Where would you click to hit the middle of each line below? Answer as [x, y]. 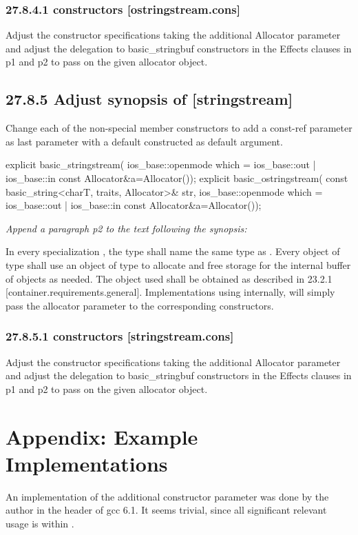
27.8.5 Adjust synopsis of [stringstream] [149, 99]
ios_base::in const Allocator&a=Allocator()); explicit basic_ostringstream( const [177, 178]
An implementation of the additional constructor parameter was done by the [167, 496]
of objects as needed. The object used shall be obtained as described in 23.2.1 [169, 278]
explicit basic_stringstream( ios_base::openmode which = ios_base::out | [161, 164]
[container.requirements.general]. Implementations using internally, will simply [170, 292]
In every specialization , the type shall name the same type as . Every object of [173, 251]
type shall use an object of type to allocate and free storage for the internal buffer [178, 264]
